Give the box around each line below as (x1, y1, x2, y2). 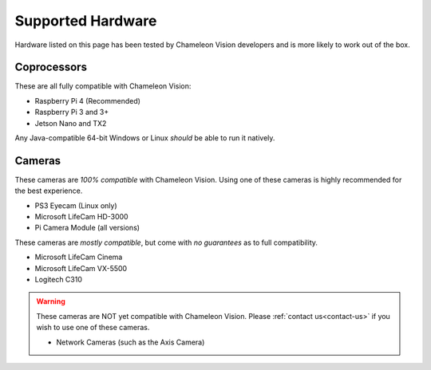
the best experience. (14, 186, 83, 195)
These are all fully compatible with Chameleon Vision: (14, 81, 192, 91)
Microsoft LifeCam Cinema (34, 252, 123, 262)
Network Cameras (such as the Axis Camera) (56, 337, 205, 347)
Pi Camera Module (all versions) (34, 223, 140, 233)
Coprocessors (14, 61, 88, 74)
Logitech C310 (34, 275, 83, 285)
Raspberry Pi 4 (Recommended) (34, 96, 141, 105)
